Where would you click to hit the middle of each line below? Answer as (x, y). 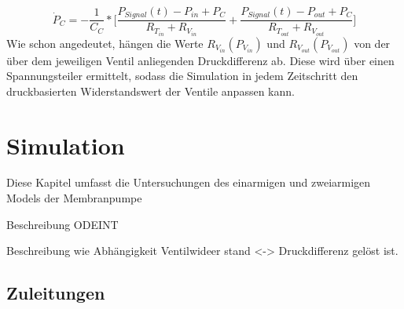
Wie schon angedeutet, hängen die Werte (105, 43)
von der (372, 43)
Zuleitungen (56, 293)
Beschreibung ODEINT (62, 224)
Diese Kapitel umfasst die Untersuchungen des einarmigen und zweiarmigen (189, 182)
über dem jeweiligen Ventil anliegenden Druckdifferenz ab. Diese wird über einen (200, 60)
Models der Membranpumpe (74, 198)
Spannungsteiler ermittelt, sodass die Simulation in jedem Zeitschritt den (182, 76)
